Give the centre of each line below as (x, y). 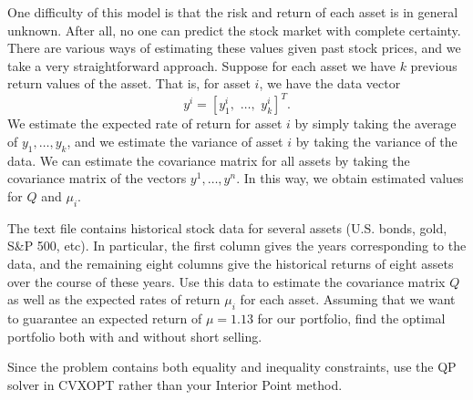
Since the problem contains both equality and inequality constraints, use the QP (232, 367)
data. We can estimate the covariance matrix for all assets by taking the (209, 160)
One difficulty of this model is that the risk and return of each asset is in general (233, 12)
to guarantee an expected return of (105, 318)
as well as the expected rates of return (114, 299)
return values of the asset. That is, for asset (129, 83)
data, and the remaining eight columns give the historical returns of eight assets (231, 264)
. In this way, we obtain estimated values (350, 178)
